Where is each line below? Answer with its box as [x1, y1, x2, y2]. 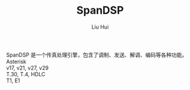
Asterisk [6, 58, 27, 65]
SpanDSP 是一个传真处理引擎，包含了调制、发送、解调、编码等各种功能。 [6, 51, 188, 58]
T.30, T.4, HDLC [6, 70, 46, 77]
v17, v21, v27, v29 [6, 64, 49, 72]
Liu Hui [91, 23, 109, 30]
